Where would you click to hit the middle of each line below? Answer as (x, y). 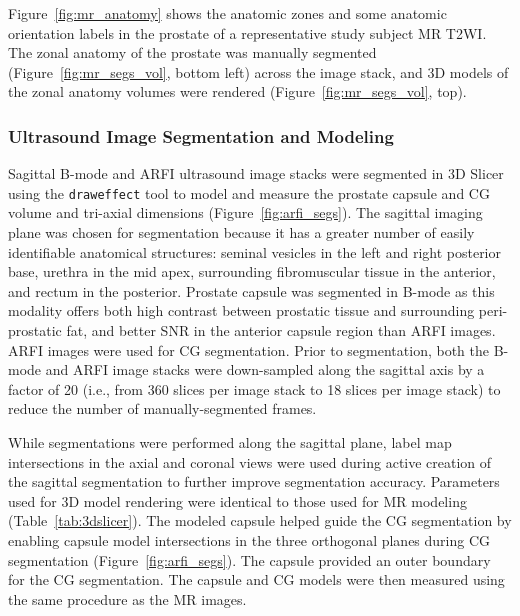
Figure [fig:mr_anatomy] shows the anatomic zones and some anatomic (227, 13)
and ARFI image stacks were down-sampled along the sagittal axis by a (265, 369)
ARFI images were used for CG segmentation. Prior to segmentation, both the (248, 349)
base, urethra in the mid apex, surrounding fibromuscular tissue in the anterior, (252, 271)
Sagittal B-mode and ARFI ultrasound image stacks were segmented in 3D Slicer (256, 173)
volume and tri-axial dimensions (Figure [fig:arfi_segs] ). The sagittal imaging (245, 212)
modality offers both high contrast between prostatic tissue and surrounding (241, 310)
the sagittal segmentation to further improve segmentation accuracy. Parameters (254, 481)
